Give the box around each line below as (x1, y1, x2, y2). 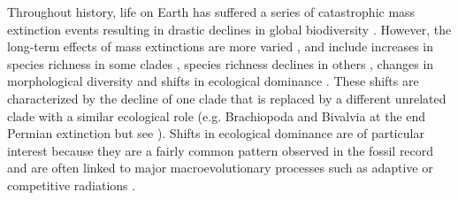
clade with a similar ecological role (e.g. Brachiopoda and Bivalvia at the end (7, 106, 426, 125)
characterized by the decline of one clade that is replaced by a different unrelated (7, 88, 447, 107)
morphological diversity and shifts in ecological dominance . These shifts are (7, 72, 419, 90)
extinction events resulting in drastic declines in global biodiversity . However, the (7, 19, 452, 38)
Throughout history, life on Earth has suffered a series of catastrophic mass (7, 3, 416, 20)
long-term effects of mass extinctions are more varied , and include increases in (7, 37, 434, 56)
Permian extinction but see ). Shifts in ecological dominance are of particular (7, 124, 424, 142)
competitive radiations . (7, 175, 136, 194)
